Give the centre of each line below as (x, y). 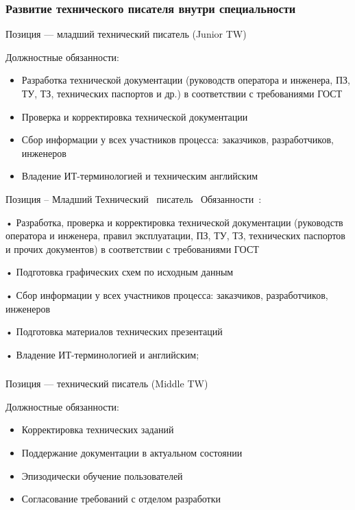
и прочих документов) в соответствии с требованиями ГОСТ (132, 248)
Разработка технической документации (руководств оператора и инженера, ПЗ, (186, 80)
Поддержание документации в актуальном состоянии (132, 453)
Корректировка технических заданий (98, 429)
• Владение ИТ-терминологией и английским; (102, 354)
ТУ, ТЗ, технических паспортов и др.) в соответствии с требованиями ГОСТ (182, 93)
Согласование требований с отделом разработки (121, 499)
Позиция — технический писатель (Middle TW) (107, 384)
